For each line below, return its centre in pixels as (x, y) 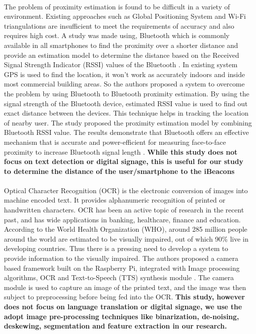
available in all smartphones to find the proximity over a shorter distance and (121, 45)
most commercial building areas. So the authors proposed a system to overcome (124, 84)
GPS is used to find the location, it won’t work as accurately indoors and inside (125, 74)
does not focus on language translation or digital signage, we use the (123, 306)
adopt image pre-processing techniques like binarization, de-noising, (122, 316)
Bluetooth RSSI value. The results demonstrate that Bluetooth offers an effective (127, 132)
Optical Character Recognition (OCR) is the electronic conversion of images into (126, 190)
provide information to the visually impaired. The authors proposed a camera (121, 258)
